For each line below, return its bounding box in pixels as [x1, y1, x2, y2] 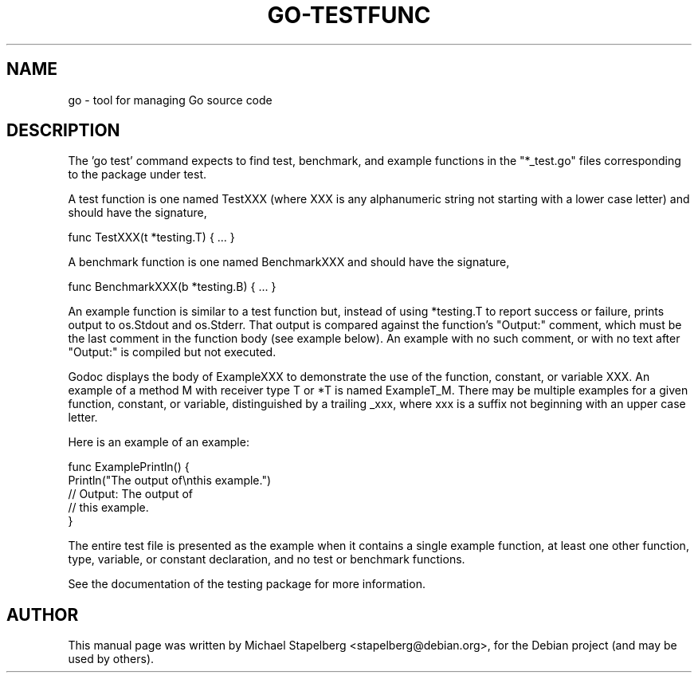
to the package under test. [68, 167, 207, 182]
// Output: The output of [68, 487, 193, 501]
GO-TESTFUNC [267, 2, 431, 29]
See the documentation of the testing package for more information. [68, 577, 425, 591]
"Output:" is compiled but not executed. [68, 345, 276, 359]
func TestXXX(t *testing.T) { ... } [68, 230, 235, 245]
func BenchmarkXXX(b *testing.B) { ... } [68, 280, 276, 294]
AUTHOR [6, 604, 79, 625]
